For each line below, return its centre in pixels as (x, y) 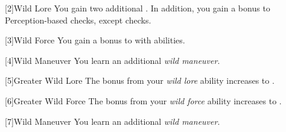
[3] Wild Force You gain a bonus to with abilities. (95, 40)
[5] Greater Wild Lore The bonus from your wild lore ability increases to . (140, 80)
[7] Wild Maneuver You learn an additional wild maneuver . (113, 121)
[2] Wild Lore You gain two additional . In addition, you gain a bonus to (138, 8)
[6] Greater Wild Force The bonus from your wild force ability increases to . (143, 100)
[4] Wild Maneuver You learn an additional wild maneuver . (113, 60)
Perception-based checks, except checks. (78, 20)
